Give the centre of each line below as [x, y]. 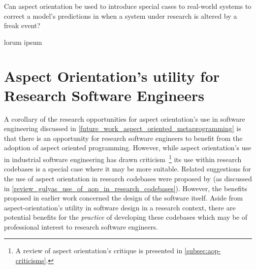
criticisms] [31, 260]
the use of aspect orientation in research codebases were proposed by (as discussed [128, 178]
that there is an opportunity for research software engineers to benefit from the [123, 138]
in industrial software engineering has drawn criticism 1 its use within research [123, 158]
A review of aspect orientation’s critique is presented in [99, 251]
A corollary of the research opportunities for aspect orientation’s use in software [125, 118]
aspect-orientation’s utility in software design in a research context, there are [120, 207]
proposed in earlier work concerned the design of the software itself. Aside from [124, 198]
